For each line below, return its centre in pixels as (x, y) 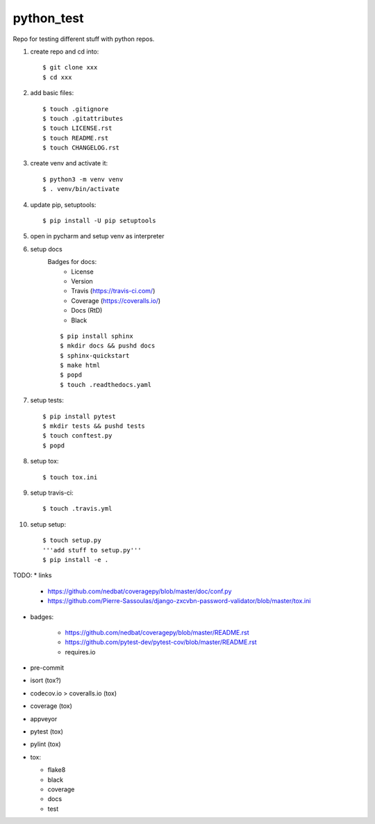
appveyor (44, 718)
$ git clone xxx (70, 67)
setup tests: (47, 400)
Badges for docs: (72, 262)
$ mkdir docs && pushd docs (108, 346)
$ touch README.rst (76, 138)
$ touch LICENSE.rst (77, 128)
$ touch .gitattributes (83, 118)
